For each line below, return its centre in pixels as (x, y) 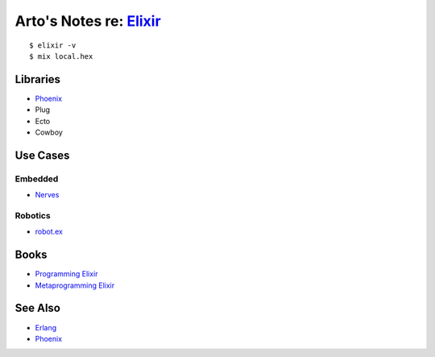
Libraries (37, 79)
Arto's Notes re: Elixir (88, 21)
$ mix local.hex (61, 56)
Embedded (37, 179)
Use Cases (42, 155)
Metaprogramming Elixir (75, 285)
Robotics (33, 215)
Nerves (47, 195)
